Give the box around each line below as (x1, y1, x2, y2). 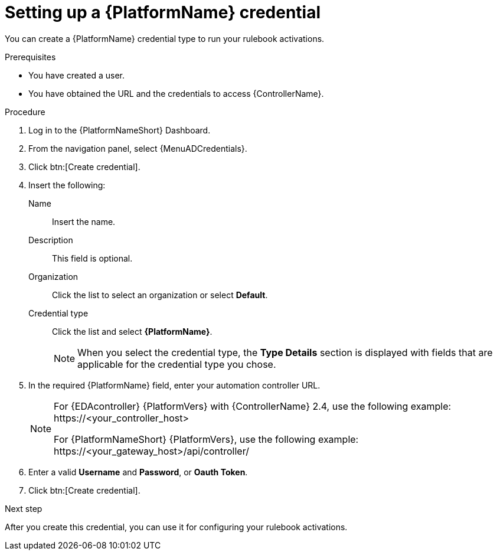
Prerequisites (5, 51, 56, 62)
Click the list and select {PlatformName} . (52, 326, 212, 337)
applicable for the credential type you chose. (77, 358, 276, 370)
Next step (5, 503, 42, 514)
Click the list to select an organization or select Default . (52, 289, 268, 300)
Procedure (5, 106, 45, 117)
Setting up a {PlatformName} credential (5, 2, 321, 22)
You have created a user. (28, 70, 125, 80)
